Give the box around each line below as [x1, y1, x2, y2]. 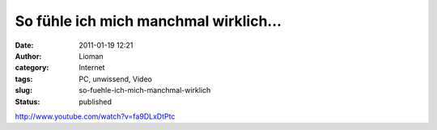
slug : [15, 86, 32, 95]
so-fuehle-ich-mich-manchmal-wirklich [78, 86, 211, 95]
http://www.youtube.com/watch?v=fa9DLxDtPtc [15, 111, 176, 121]
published [78, 97, 112, 107]
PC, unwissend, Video [78, 73, 153, 84]
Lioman [78, 51, 104, 61]
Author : [15, 51, 42, 61]
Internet [78, 63, 105, 73]
